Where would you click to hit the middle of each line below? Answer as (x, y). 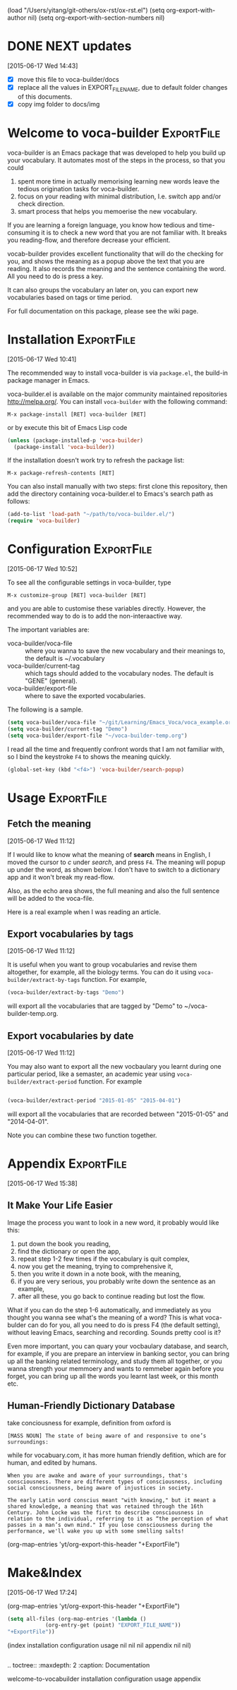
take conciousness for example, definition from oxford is (89, 1422)
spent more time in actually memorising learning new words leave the (119, 181)
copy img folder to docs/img (59, 104)
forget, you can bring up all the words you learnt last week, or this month (113, 1376)
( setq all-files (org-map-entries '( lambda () (77, 1619)
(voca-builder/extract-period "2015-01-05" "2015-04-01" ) (94, 1101)
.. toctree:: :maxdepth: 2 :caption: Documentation (79, 1665)
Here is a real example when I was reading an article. (84, 912)
